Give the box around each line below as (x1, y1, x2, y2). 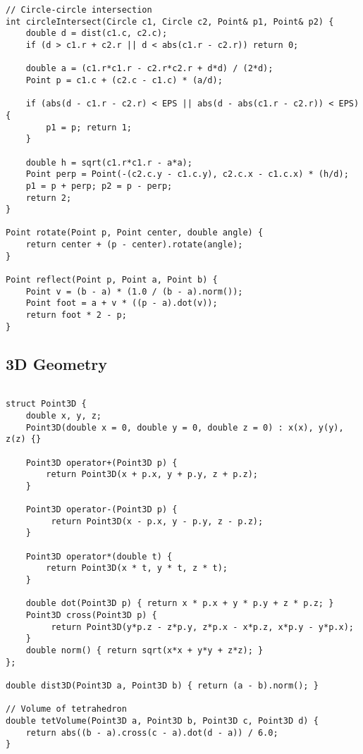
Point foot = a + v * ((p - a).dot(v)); (25, 298, 218, 309)
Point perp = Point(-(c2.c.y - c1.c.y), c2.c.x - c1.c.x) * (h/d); (25, 169, 349, 180)
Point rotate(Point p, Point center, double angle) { (6, 228, 264, 238)
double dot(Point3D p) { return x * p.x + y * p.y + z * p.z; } (25, 598, 334, 609)
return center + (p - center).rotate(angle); (25, 240, 243, 250)
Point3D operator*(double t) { (25, 551, 173, 562)
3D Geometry (6, 352, 108, 374)
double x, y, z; (25, 410, 102, 421)
